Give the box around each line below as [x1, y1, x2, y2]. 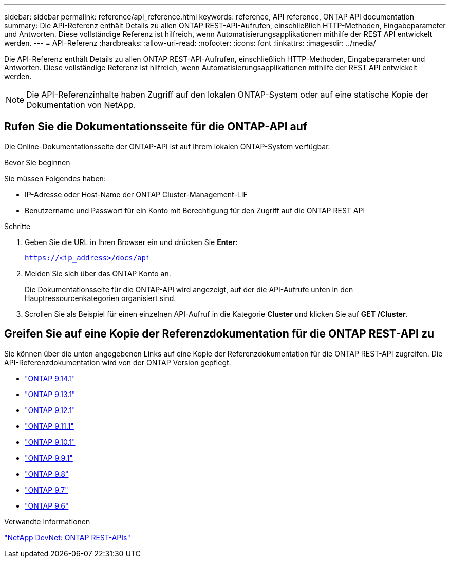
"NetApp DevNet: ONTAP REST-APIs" [4, 533, 130, 542]
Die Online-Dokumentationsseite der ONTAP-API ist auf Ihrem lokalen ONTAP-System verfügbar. [4, 142, 330, 151]
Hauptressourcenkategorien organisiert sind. [25, 293, 176, 303]
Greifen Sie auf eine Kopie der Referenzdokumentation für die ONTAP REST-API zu [4, 327, 435, 341]
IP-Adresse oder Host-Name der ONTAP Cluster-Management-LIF [25, 190, 248, 199]
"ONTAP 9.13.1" [25, 389, 76, 399]
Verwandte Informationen [4, 517, 90, 526]
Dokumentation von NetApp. [26, 100, 136, 110]
